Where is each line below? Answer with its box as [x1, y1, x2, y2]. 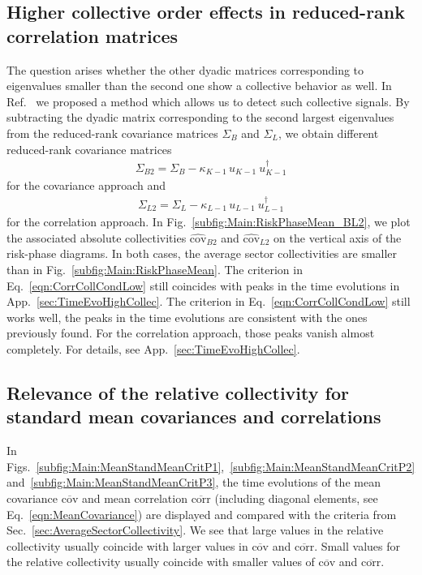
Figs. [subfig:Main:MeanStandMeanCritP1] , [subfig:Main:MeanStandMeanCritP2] [6, 457, 416, 474]
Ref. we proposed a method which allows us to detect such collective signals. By [6, 92, 410, 109]
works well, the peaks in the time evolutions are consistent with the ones [6, 308, 368, 325]
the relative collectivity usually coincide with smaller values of [6, 553, 315, 570]
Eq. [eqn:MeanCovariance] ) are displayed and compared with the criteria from [6, 505, 397, 522]
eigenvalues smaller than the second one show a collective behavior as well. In [6, 77, 392, 94]
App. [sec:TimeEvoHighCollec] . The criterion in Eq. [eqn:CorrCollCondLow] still [6, 293, 411, 310]
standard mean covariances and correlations [6, 404, 381, 429]
